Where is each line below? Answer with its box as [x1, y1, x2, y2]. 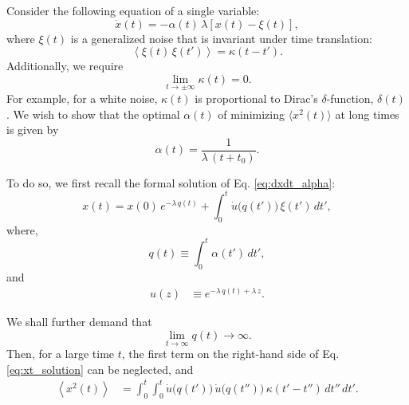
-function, [326, 90, 374, 106]
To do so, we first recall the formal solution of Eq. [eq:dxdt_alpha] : [6, 174, 336, 191]
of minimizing [218, 105, 285, 122]
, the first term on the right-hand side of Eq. [121, 345, 340, 362]
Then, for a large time [6, 345, 115, 362]
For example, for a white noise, [6, 90, 158, 106]
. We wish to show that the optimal [6, 105, 180, 122]
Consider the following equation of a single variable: [6, 2, 260, 18]
